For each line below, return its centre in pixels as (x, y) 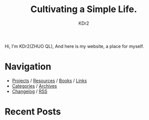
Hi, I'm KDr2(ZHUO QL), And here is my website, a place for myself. (74, 46)
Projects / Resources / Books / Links (49, 80)
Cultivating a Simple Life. (84, 9)
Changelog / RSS (30, 91)
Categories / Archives (34, 86)
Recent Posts (33, 112)
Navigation (28, 67)
